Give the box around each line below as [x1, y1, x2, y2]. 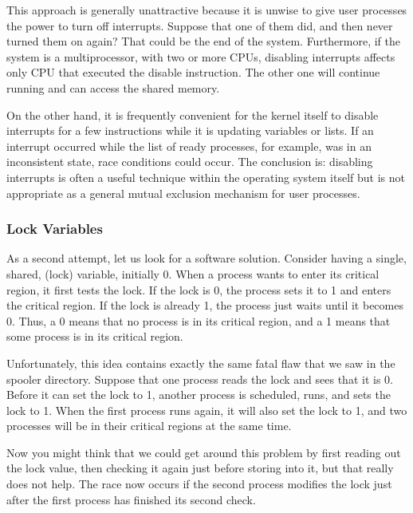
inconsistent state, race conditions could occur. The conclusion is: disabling [6, 153, 373, 170]
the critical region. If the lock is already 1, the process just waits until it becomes [6, 297, 403, 314]
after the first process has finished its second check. [6, 491, 256, 507]
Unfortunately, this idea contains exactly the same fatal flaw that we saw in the [6, 354, 395, 371]
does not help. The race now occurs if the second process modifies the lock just [6, 476, 392, 492]
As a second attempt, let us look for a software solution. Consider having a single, [6, 250, 407, 266]
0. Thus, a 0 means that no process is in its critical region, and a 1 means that [6, 312, 391, 329]
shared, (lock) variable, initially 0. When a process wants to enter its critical [6, 265, 380, 282]
